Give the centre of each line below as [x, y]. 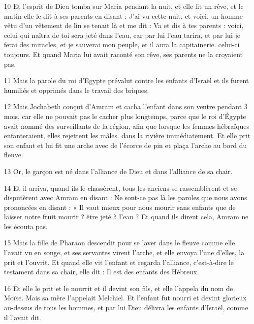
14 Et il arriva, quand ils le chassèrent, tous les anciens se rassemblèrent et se [121, 188]
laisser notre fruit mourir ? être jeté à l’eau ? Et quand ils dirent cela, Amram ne [126, 217]
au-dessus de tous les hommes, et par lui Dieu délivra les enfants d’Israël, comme [126, 308]
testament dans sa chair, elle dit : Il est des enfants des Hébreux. [102, 272]
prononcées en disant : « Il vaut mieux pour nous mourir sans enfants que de [120, 207]
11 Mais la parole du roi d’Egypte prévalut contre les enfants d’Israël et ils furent [127, 80]
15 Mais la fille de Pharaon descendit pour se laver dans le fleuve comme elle [120, 243]
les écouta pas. [26, 226]
